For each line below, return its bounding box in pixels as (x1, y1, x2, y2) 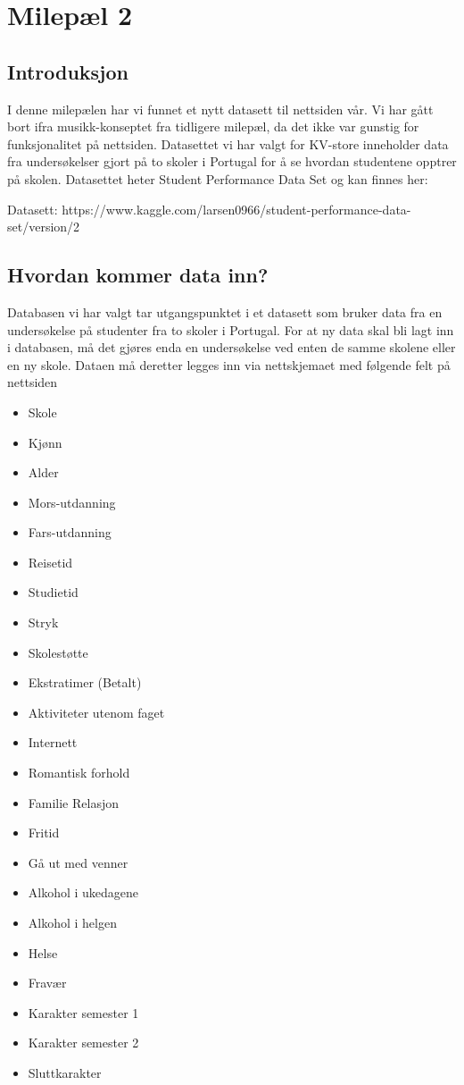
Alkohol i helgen (28, 913, 117, 931)
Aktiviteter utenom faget (28, 702, 165, 721)
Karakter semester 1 (28, 1003, 139, 1022)
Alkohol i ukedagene (28, 883, 139, 902)
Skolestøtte (28, 643, 88, 661)
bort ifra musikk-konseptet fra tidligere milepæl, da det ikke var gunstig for (7, 117, 419, 136)
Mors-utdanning (28, 492, 116, 511)
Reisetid (28, 552, 73, 571)
